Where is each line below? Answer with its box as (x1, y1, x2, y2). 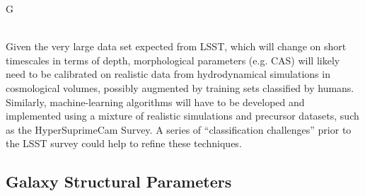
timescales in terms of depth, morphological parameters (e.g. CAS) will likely (6, 52, 340, 67)
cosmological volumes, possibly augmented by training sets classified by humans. (6, 80, 354, 95)
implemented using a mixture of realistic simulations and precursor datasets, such (6, 108, 359, 123)
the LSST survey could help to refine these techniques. (6, 136, 242, 151)
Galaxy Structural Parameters (6, 171, 232, 192)
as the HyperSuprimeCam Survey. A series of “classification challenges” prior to (6, 122, 352, 137)
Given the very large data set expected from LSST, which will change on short (6, 39, 347, 54)
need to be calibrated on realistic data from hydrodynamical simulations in (6, 67, 330, 81)
